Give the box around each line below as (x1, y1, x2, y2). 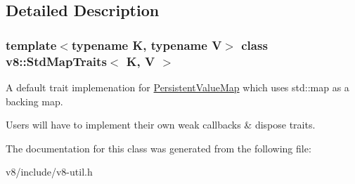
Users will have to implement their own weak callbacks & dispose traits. (6, 117, 316, 132)
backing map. (6, 93, 63, 108)
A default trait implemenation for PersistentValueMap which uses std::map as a (6, 79, 349, 94)
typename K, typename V (71, 36, 222, 53)
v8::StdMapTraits (6, 52, 107, 70)
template (6, 36, 57, 53)
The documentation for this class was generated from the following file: (6, 140, 311, 155)
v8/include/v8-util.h (6, 164, 93, 179)
